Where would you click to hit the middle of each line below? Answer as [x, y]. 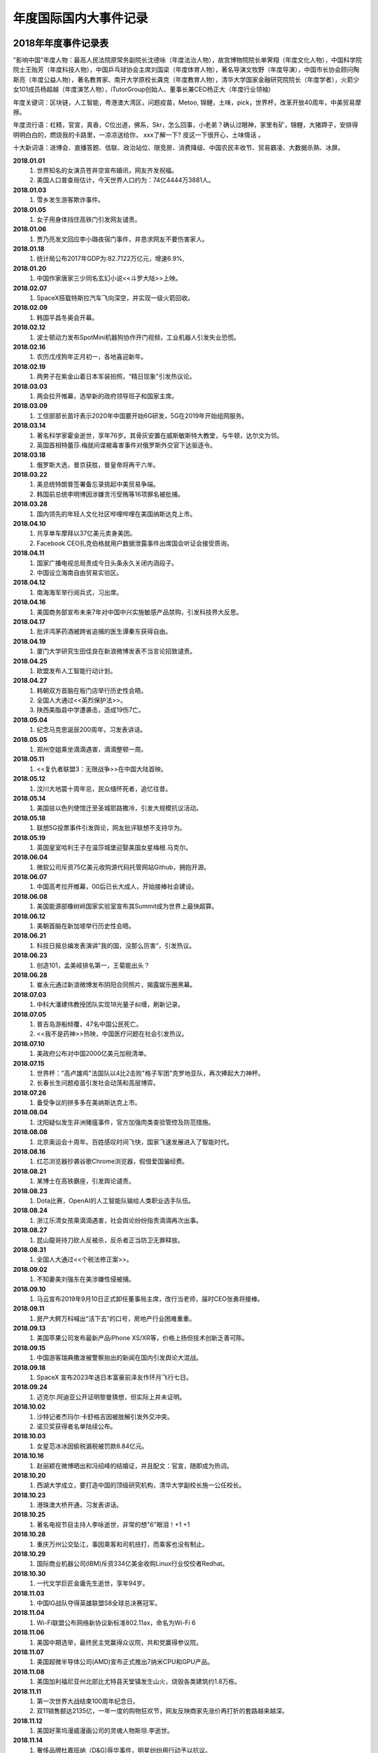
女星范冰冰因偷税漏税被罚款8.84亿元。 [92, 1446]
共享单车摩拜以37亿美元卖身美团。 [86, 534]
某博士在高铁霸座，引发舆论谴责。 [86, 1181]
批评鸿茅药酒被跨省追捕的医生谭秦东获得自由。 [104, 632]
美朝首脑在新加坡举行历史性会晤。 [86, 926]
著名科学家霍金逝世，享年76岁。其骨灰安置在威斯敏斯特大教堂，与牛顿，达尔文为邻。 [160, 435]
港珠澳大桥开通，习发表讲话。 [79, 1505]
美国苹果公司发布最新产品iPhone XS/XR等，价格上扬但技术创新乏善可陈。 [142, 1338]
